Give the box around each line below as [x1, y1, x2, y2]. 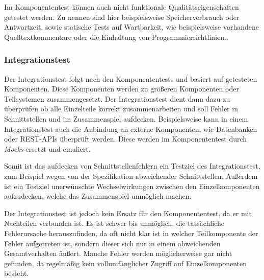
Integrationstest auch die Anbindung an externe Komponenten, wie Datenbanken [4, 123, 257, 134]
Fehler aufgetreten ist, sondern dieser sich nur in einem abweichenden [4, 238, 221, 248]
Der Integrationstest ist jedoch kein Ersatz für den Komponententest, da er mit [4, 207, 252, 218]
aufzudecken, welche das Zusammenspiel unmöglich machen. [4, 191, 192, 201]
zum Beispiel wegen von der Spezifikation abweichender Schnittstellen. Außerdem [4, 170, 258, 181]
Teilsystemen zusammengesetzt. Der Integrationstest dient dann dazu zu [4, 93, 230, 104]
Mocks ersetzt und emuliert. [4, 143, 91, 154]
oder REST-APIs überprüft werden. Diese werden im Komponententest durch [4, 133, 247, 144]
